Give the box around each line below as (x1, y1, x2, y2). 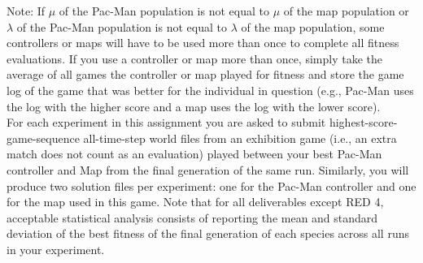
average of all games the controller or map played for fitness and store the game (7, 66, 404, 83)
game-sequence (7, 129, 80, 146)
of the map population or (283, 2, 409, 19)
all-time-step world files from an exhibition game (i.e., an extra (83, 129, 397, 146)
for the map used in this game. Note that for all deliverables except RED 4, (7, 193, 384, 210)
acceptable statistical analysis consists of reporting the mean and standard (7, 209, 378, 226)
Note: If (7, 2, 46, 19)
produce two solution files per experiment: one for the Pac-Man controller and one (7, 177, 416, 194)
